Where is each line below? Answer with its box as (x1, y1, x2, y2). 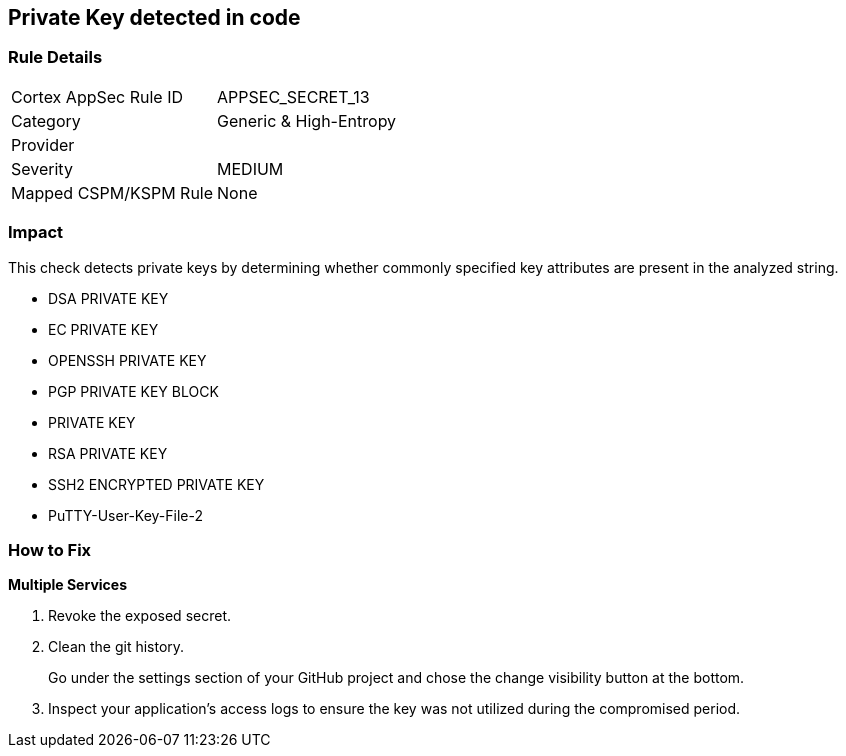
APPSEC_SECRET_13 (217, 86, 370, 107)
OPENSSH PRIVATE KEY (48, 351, 207, 369)
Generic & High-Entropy (217, 110, 397, 131)
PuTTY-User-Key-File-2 (48, 506, 204, 524)
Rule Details (8, 47, 103, 68)
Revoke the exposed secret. (48, 607, 231, 625)
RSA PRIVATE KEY (48, 444, 168, 462)
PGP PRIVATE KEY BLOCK (48, 382, 219, 400)
